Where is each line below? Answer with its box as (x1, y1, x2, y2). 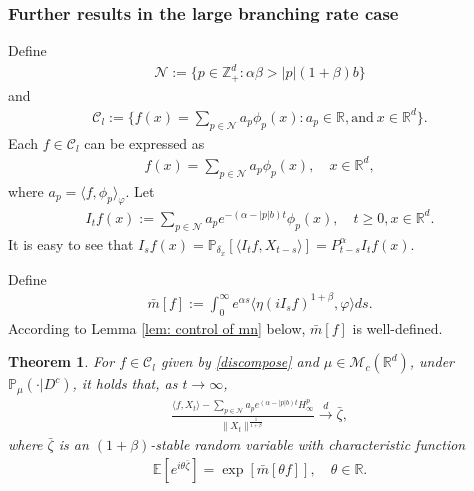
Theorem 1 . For (8, 351, 115, 372)
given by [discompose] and (160, 351, 319, 372)
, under (409, 351, 454, 372)
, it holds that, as (72, 373, 178, 394)
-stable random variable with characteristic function (150, 434, 466, 455)
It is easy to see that (8, 233, 134, 254)
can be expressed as (84, 132, 205, 153)
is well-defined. (352, 317, 443, 338)
